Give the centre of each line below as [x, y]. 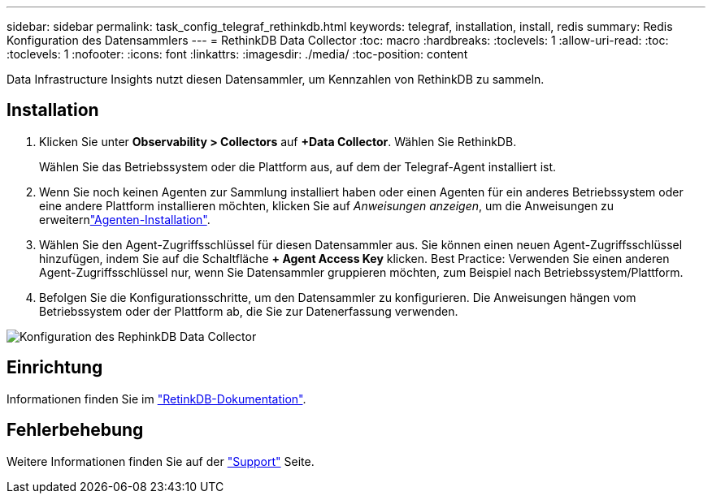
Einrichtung [55, 368]
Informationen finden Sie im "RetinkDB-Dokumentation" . [156, 399]
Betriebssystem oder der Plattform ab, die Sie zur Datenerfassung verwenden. [249, 311]
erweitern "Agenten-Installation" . [125, 219]
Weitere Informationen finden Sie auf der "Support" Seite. [161, 461]
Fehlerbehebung [75, 430]
